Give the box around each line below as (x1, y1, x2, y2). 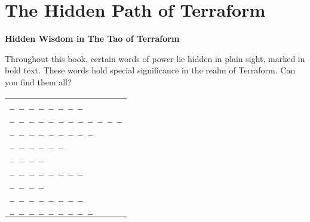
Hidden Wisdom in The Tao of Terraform (5, 32, 180, 45)
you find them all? (5, 75, 72, 88)
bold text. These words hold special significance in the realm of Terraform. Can (5, 64, 296, 76)
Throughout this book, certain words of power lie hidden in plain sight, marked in (5, 52, 305, 64)
